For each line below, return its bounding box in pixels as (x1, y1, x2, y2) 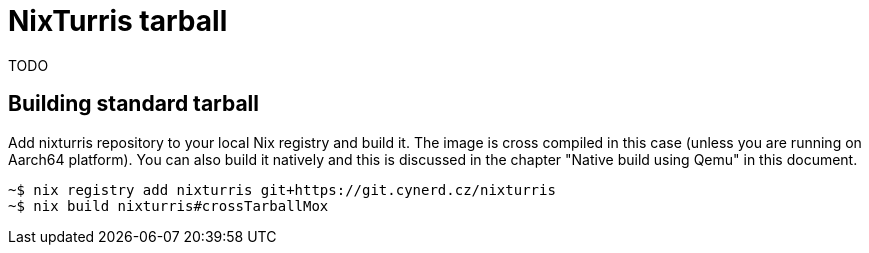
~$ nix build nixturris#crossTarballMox (8, 197, 329, 214)
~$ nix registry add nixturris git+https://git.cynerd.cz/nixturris (8, 181, 556, 198)
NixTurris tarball (8, 4, 228, 38)
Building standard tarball (8, 91, 259, 117)
